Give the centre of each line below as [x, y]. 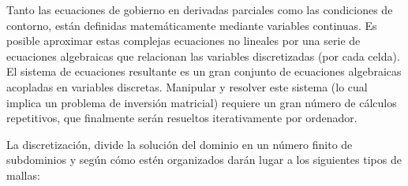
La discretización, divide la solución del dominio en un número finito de [180, 144]
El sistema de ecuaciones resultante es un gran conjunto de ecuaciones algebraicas [204, 71]
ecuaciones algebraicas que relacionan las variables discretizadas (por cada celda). [203, 56]
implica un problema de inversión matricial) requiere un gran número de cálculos [202, 102]
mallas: [23, 175]
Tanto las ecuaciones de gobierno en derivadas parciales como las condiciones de [200, 9]
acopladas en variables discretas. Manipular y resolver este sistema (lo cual [187, 86]
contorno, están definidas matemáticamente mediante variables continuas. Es [192, 25]
